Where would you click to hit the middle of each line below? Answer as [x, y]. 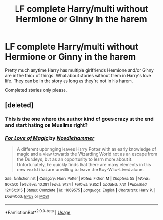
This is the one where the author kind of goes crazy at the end [79, 119]
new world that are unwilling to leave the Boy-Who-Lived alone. [80, 169]
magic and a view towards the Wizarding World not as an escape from [87, 154]
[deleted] [19, 105]
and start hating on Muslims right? [47, 125]
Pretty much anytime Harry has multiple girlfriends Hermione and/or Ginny [80, 70]
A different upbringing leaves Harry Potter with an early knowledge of [86, 149]
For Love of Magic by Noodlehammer [50, 138]
